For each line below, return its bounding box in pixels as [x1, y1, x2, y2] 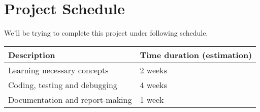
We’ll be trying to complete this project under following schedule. [4, 27, 208, 38]
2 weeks [140, 64, 167, 76]
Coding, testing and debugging [8, 78, 117, 91]
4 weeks [140, 78, 167, 91]
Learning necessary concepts [8, 64, 109, 76]
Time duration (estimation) [140, 48, 252, 61]
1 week [140, 93, 164, 105]
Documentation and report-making [8, 93, 132, 105]
